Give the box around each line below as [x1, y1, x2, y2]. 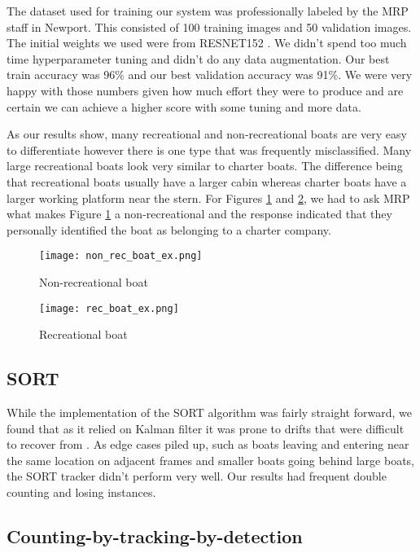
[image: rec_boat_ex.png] [39, 302, 179, 314]
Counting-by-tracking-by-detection [7, 523, 303, 548]
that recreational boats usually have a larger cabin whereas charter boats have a [7, 173, 407, 190]
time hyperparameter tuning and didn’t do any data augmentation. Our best [7, 50, 390, 67]
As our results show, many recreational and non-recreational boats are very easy [7, 125, 407, 143]
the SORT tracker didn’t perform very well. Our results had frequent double [7, 467, 387, 485]
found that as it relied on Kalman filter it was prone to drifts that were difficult [7, 419, 405, 437]
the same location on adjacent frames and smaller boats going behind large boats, [7, 451, 415, 468]
